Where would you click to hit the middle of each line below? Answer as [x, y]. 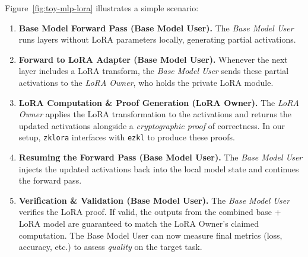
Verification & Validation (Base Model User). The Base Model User [154, 200]
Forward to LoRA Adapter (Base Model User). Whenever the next [153, 59]
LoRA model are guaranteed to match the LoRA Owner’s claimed [139, 223]
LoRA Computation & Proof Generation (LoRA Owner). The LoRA [159, 102]
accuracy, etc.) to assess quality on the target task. [110, 247]
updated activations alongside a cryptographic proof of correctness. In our [152, 125]
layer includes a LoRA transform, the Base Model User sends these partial [154, 71]
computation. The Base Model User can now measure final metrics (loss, [150, 235]
